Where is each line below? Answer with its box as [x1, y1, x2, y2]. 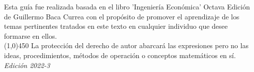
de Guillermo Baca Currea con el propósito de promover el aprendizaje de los [4, 11, 240, 21]
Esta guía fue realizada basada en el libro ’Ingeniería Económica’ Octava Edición [4, 1, 250, 11]
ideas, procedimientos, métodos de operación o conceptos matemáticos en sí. [4, 50, 236, 60]
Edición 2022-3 [4, 60, 50, 70]
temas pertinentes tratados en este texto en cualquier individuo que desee [4, 21, 228, 31]
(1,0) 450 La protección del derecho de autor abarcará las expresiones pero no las [4, 40, 249, 51]
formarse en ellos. [4, 30, 57, 41]
